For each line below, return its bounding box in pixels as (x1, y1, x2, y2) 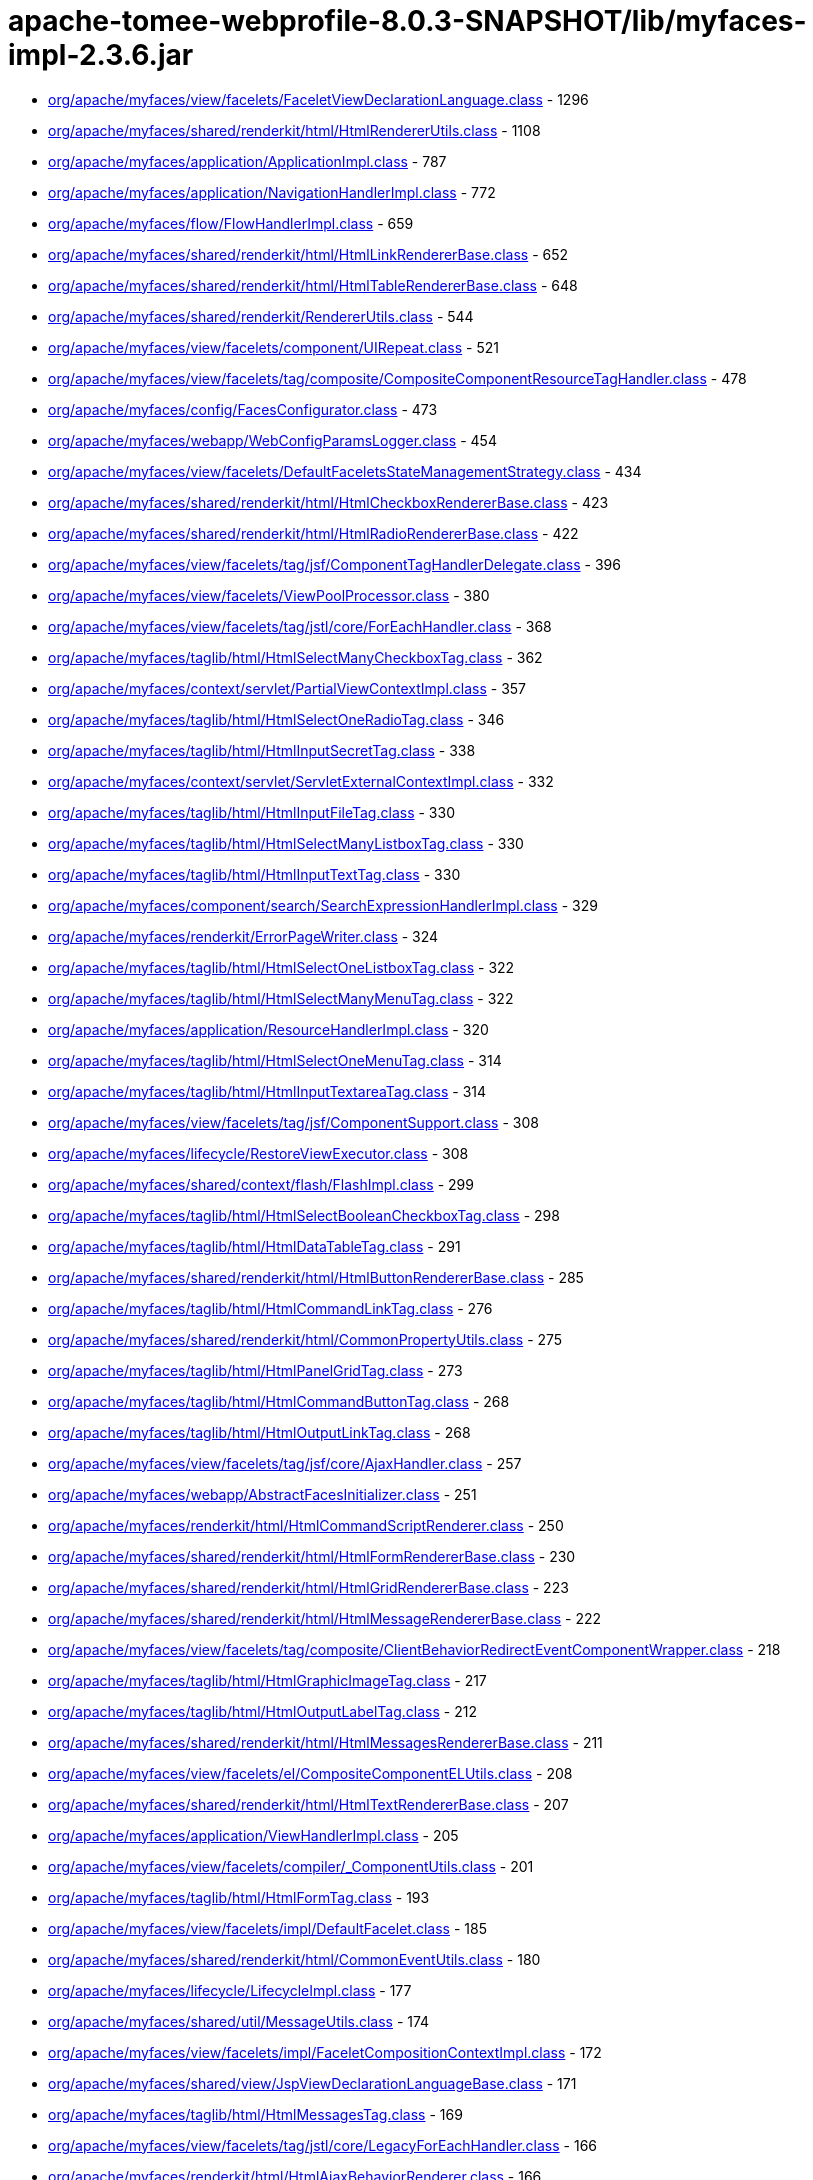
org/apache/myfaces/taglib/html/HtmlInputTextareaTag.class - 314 (48, 1082, 487, 1100)
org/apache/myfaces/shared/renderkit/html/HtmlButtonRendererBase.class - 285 (48, 1268, 584, 1286)
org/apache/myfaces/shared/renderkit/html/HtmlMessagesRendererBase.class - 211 (48, 1733, 603, 1751)
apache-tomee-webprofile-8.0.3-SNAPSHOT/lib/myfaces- (8, 4, 807, 38)
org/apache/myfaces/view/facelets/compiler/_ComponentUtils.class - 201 (48, 1857, 534, 1875)
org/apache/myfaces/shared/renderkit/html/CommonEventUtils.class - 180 (48, 1950, 541, 1968)
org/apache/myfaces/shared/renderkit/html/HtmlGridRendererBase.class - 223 (48, 1578, 569, 1596)
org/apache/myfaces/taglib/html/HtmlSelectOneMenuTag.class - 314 (48, 1051, 502, 1069)
